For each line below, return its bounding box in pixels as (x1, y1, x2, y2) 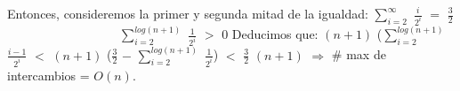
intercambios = (7, 65, 90, 84)
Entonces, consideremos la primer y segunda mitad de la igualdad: (7, 4, 368, 22)
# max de (331, 45, 386, 64)
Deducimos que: (231, 25, 319, 43)
